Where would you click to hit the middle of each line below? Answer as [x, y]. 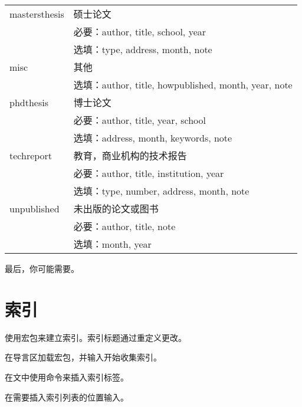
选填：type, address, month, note [143, 49]
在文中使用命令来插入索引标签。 [67, 377]
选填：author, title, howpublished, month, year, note [183, 85]
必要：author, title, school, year [140, 32]
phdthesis [29, 102]
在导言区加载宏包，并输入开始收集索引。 [83, 357]
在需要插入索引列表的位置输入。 [67, 397]
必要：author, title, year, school [140, 120]
